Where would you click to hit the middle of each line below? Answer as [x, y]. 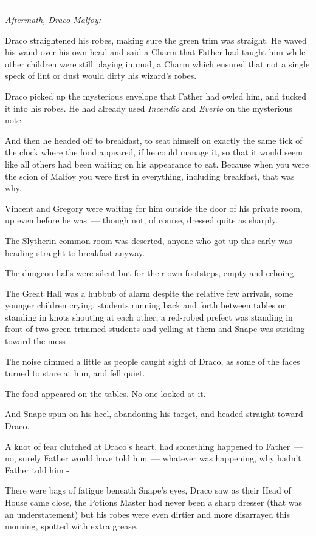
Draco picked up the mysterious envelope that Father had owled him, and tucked [156, 96]
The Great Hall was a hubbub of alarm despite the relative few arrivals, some [149, 293]
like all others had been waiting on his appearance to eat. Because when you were [157, 164]
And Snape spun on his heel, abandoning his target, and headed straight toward [154, 414]
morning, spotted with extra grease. [71, 526]
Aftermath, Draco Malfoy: [53, 19]
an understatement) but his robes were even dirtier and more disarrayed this [147, 514]
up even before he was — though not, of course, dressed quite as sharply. [142, 220]
